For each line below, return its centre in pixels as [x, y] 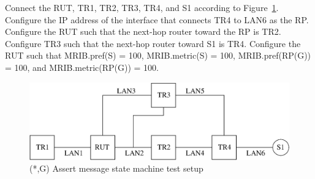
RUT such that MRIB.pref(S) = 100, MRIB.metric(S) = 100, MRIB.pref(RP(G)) [158, 55]
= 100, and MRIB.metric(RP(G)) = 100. [82, 67]
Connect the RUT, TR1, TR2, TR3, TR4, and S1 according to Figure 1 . [142, 7]
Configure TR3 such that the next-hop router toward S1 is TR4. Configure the [153, 43]
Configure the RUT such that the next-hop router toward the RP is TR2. [143, 31]
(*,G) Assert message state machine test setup [116, 168]
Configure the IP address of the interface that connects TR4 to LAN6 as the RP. [157, 19]
